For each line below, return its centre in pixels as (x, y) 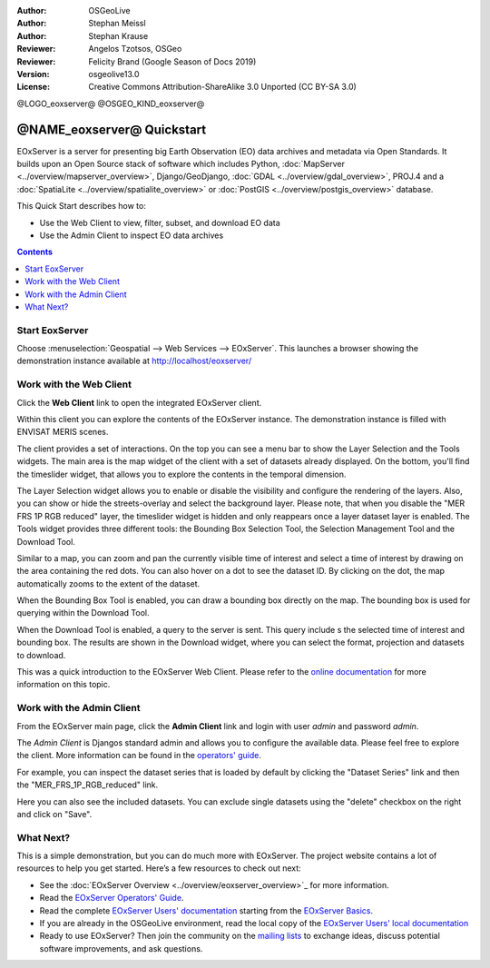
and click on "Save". (54, 814)
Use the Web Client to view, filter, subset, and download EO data (160, 222)
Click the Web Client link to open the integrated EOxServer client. (139, 402)
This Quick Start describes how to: (82, 206)
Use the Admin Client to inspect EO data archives (132, 235)
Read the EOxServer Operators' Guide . (112, 898)
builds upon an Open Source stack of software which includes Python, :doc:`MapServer (181, 164)
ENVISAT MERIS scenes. (63, 432)
